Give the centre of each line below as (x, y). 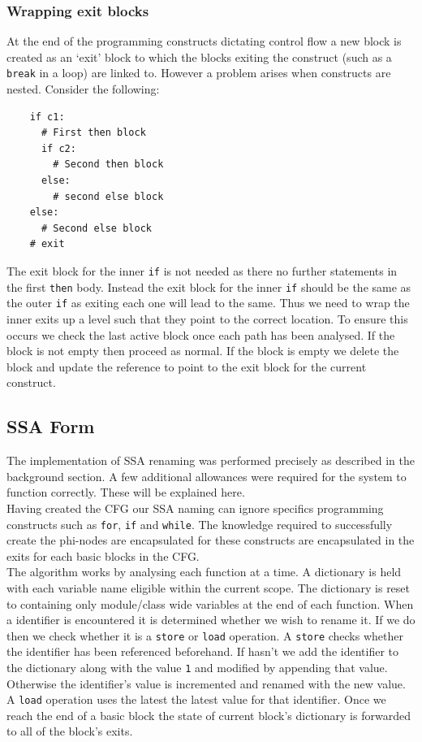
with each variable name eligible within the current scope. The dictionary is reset (209, 587)
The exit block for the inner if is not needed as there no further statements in (202, 271)
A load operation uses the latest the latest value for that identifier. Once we (196, 699)
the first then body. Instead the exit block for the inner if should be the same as (209, 286)
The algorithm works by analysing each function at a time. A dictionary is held (204, 572)
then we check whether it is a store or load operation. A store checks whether (205, 635)
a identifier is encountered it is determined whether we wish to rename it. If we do (211, 620)
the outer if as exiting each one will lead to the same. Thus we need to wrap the (208, 303)
